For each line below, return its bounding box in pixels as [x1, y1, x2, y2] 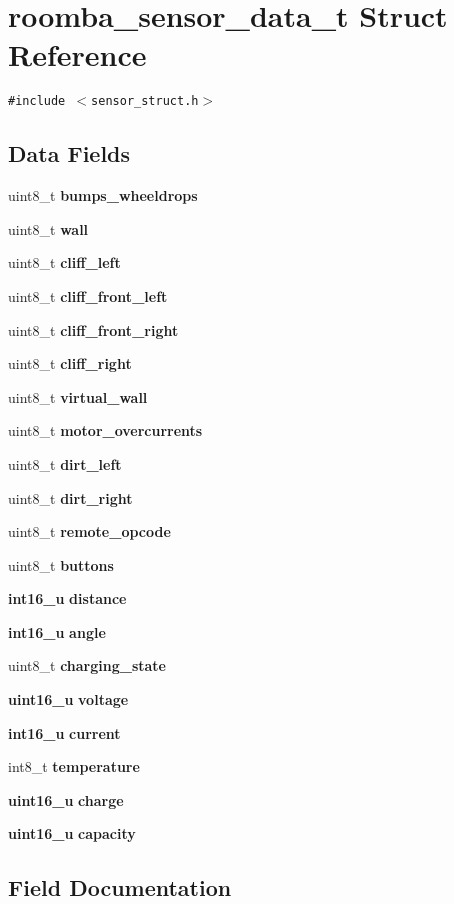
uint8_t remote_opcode [8, 521, 171, 542]
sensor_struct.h [91, 94, 199, 109]
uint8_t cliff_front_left [8, 285, 168, 306]
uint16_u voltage [8, 689, 129, 710]
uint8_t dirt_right [8, 487, 133, 508]
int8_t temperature [8, 756, 140, 777]
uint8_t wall [8, 218, 89, 239]
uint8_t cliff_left [8, 252, 121, 273]
